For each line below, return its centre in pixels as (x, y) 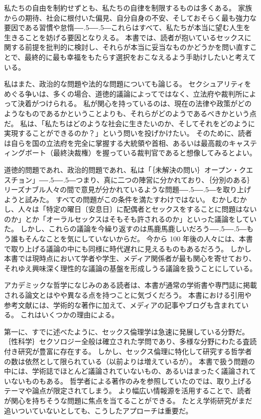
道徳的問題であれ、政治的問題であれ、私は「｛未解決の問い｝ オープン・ (122, 169)
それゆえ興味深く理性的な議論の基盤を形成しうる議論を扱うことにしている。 (130, 268)
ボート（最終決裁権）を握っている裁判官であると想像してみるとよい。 (141, 153)
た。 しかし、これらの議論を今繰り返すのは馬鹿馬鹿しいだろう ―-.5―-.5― (125, 229)
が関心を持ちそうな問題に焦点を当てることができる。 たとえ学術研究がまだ (128, 400)
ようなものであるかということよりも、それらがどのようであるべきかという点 (130, 113)
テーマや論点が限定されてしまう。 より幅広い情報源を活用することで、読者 (128, 391)
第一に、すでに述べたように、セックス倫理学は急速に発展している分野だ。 (127, 331)
